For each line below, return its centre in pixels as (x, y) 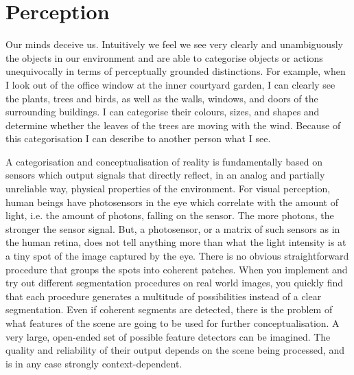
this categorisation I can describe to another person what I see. (138, 138)
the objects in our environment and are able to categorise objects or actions (164, 57)
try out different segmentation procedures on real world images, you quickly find (175, 283)
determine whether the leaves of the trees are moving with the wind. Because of (173, 125)
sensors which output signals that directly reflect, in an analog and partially (165, 175)
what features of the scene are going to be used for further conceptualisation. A (173, 323)
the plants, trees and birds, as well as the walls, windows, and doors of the (162, 98)
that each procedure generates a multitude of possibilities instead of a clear (164, 296)
